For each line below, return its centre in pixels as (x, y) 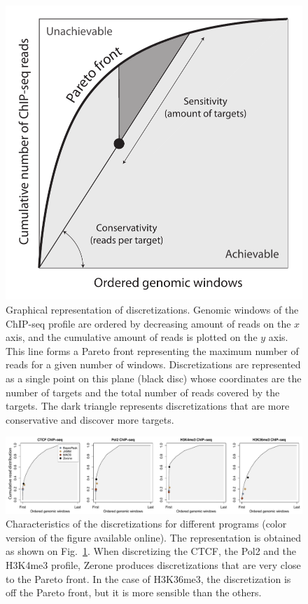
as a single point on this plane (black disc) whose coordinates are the (154, 378)
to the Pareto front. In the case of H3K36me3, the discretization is (148, 578)
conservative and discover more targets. (90, 419)
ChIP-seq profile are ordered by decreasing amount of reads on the (148, 323)
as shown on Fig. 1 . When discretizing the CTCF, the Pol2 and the (151, 551)
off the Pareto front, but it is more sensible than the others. (134, 592)
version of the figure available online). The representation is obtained (153, 537)
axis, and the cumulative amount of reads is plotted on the (132, 337)
